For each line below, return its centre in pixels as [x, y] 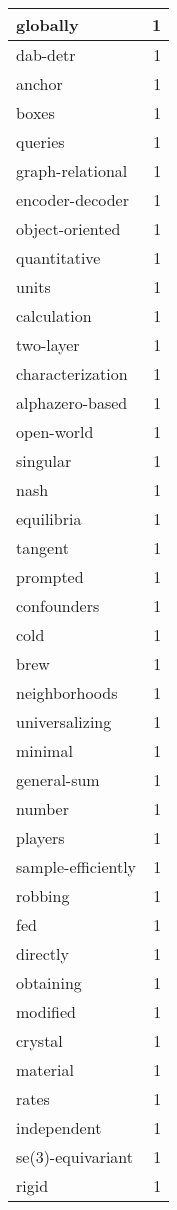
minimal [44, 750]
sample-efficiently [76, 866]
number [42, 808]
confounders [58, 605]
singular [44, 460]
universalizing [64, 721]
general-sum [58, 779]
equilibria [49, 518]
